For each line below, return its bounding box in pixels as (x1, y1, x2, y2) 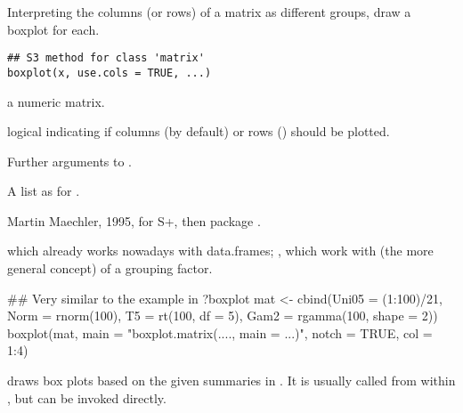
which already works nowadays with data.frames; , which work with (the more (7, 241, 434, 260)
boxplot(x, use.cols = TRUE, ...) (7, 66, 212, 79)
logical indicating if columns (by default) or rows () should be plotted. (7, 122, 390, 141)
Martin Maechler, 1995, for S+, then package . (7, 211, 261, 230)
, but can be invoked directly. (7, 388, 167, 407)
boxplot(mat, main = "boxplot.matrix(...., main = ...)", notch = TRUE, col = (7, 323, 433, 342)
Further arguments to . (7, 151, 133, 170)
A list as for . (7, 182, 80, 200)
